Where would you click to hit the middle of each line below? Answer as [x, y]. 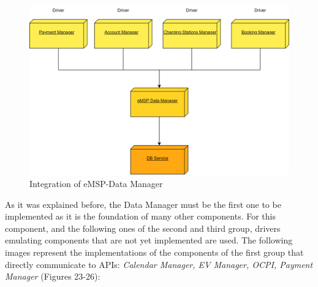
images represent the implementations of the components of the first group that [154, 252]
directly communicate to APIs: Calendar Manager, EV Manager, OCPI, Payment [159, 264]
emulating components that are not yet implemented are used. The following [149, 240]
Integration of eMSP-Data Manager [96, 184]
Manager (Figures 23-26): [53, 276]
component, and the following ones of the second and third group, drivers [143, 228]
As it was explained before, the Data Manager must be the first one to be [143, 204]
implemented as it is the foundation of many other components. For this [140, 216]
